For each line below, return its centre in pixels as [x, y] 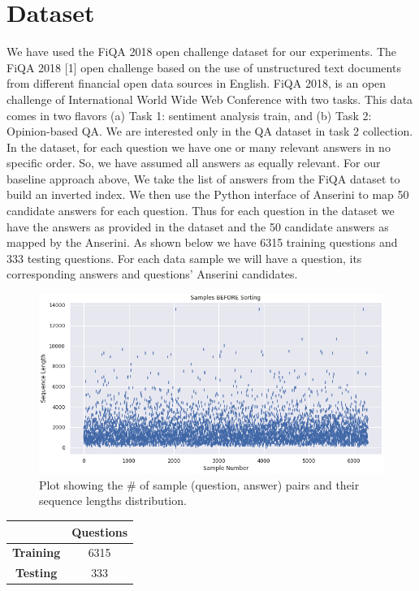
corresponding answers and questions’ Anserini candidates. [152, 274]
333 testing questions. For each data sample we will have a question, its [184, 258]
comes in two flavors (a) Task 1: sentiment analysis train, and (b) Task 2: [189, 115]
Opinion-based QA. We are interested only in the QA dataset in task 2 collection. [210, 131]
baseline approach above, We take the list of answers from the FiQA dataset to [203, 178]
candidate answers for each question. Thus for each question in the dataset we [201, 211]
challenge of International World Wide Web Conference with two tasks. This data [210, 99]
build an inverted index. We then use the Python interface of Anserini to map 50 [208, 194]
